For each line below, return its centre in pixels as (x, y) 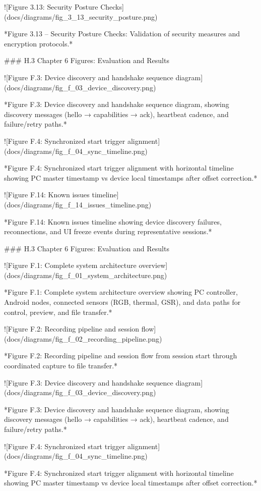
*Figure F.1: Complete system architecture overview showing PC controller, (121, 292)
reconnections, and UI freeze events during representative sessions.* (108, 231)
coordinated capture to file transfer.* (61, 366)
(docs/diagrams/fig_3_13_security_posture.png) (81, 16)
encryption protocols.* (39, 43)
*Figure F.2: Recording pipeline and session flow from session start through (121, 356)
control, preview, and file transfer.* (58, 312)
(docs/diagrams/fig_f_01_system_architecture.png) (86, 275)
